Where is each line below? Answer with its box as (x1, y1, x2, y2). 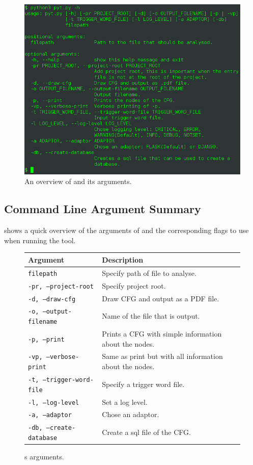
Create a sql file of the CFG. (102, 427, 191, 437)
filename (28, 318, 58, 326)
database (28, 434, 58, 442)
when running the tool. (4, 235, 76, 245)
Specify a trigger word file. (102, 378, 185, 389)
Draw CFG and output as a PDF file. (102, 293, 219, 303)
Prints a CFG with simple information (102, 328, 222, 339)
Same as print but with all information (102, 351, 223, 361)
